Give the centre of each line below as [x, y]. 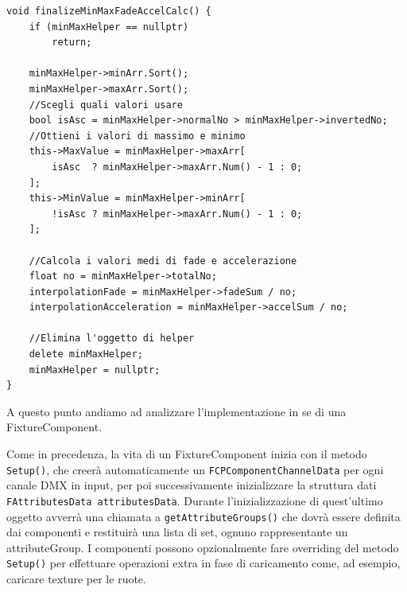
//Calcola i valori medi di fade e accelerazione [163, 261]
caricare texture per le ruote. [76, 579]
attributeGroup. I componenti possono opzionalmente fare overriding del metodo [203, 547]
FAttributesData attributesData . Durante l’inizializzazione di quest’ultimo [195, 500]
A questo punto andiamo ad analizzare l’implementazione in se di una [176, 411]
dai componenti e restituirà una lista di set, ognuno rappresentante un [177, 532]
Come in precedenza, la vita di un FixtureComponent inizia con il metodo [187, 454]
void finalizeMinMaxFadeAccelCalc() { [109, 11]
